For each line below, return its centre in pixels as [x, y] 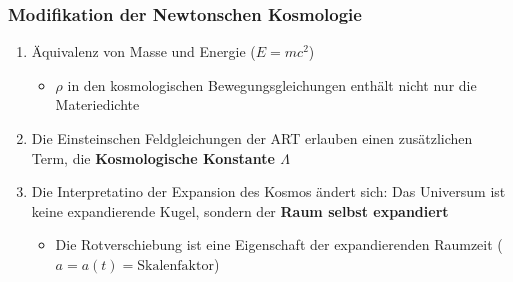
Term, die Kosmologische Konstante [153, 157]
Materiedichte [97, 104]
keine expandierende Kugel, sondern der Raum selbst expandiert [240, 210]
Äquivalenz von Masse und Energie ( [143, 51]
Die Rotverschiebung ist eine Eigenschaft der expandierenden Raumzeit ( [279, 244]
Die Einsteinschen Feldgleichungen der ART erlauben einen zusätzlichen [252, 138]
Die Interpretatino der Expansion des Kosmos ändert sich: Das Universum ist [268, 191]
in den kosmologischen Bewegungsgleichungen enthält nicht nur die [272, 84]
